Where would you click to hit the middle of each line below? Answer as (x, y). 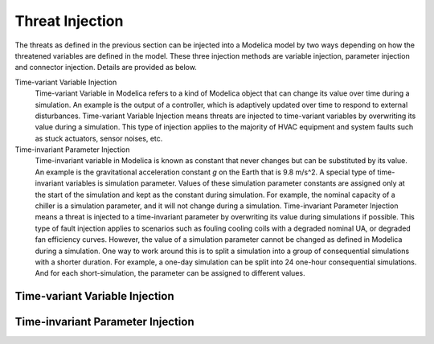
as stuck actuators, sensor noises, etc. (99, 138)
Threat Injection (69, 21)
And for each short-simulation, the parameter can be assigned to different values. (170, 273)
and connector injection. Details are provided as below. (106, 68)
